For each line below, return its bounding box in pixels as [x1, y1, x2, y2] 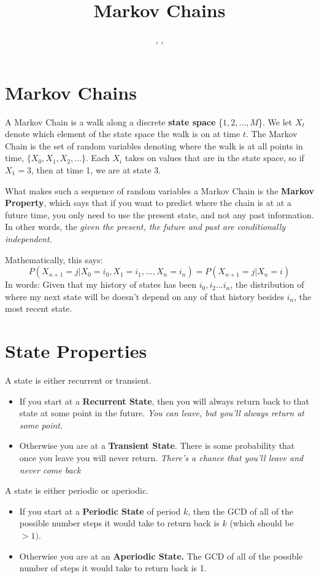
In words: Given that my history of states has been [5, 278, 197, 291]
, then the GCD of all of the [188, 504, 294, 517]
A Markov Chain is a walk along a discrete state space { [5, 115, 223, 128]
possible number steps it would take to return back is [19, 517, 220, 529]
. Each [86, 151, 110, 164]
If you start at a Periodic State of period [19, 504, 181, 517]
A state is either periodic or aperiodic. [5, 484, 149, 497]
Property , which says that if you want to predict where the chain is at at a [5, 196, 291, 209]
